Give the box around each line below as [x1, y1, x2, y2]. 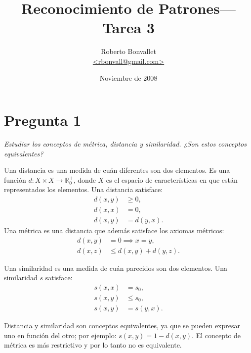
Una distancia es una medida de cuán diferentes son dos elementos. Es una [4, 165, 230, 175]
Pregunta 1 [4, 110, 82, 130]
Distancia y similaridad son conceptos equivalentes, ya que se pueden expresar [4, 320, 240, 331]
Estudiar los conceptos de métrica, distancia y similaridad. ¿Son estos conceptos [4, 139, 247, 149]
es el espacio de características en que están [106, 174, 238, 185]
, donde [73, 174, 96, 185]
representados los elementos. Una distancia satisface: [4, 184, 163, 195]
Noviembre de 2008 [99, 72, 158, 83]
